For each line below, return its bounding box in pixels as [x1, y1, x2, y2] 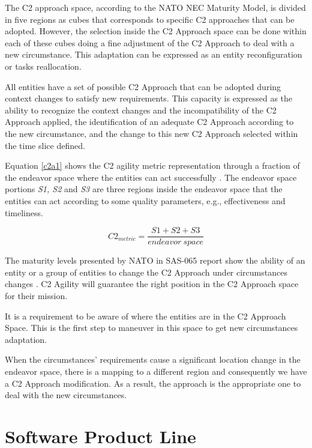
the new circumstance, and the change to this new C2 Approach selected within [5, 127, 298, 139]
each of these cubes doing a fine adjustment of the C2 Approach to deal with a [5, 36, 295, 49]
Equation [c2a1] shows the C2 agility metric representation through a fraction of [5, 159, 300, 172]
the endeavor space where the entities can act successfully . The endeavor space [5, 171, 297, 183]
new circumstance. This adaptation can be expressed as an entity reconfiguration [5, 48, 302, 61]
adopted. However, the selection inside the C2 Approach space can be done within [5, 25, 307, 37]
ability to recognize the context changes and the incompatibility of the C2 [5, 103, 277, 116]
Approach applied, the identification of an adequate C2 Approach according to [5, 115, 294, 128]
